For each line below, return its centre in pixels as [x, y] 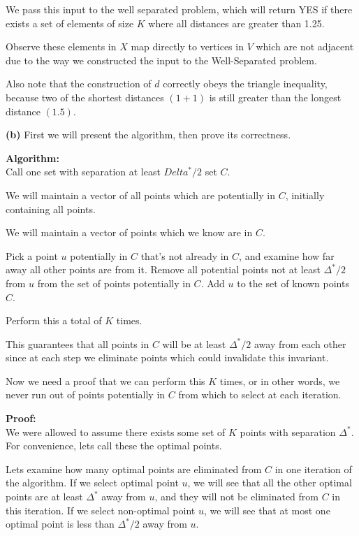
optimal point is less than [60, 524]
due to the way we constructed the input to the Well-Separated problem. [161, 60]
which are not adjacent [305, 46]
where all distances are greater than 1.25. [236, 23]
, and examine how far [287, 255]
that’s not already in [185, 255]
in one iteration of [313, 469]
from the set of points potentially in [114, 283]
